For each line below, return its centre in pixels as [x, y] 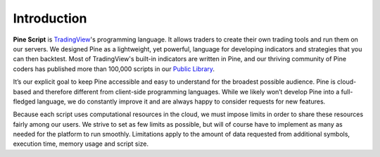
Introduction [50, 18]
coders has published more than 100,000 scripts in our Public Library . [114, 69]
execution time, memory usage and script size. [81, 144]
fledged [24, 101]
